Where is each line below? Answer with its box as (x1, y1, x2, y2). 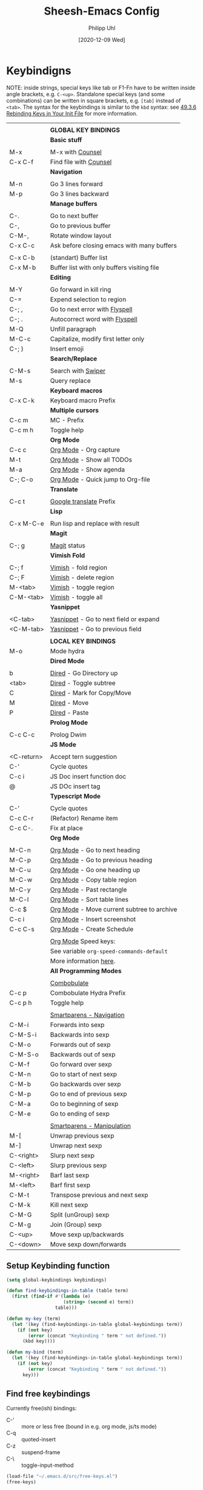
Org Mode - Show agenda (50, 465, 125, 473)
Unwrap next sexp (50, 1141, 102, 1150)
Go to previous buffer (50, 221, 111, 230)
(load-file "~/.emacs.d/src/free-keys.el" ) (6, 1474, 118, 1480)
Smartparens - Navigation (50, 1011, 125, 1019)
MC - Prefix (50, 416, 84, 424)
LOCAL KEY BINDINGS (50, 637, 116, 645)
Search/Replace (50, 354, 98, 363)
